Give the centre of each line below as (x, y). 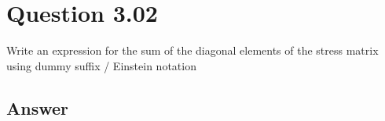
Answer (38, 107)
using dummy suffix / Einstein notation (101, 65)
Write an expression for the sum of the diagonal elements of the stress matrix (192, 50)
